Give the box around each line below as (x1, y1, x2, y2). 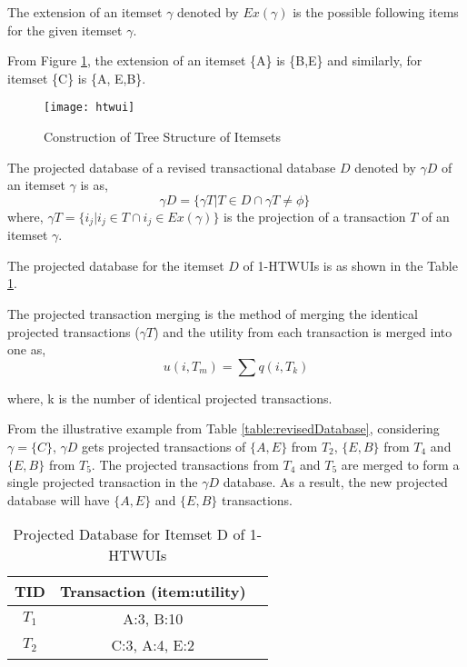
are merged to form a (341, 454, 460, 473)
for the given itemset (7, 20, 123, 39)
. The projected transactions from (91, 454, 279, 473)
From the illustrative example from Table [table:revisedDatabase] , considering (7, 419, 440, 438)
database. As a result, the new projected (223, 473, 448, 492)
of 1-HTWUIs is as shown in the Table (243, 255, 458, 274)
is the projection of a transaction (224, 206, 406, 225)
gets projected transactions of (82, 437, 246, 456)
